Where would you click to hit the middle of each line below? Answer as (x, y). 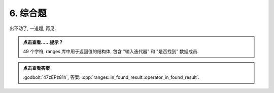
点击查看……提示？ (43, 42)
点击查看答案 (37, 68)
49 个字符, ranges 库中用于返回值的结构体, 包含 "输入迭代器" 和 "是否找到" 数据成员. (111, 52)
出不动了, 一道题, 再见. (32, 28)
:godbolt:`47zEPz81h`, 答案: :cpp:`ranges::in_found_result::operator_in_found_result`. (111, 77)
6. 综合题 (28, 13)
